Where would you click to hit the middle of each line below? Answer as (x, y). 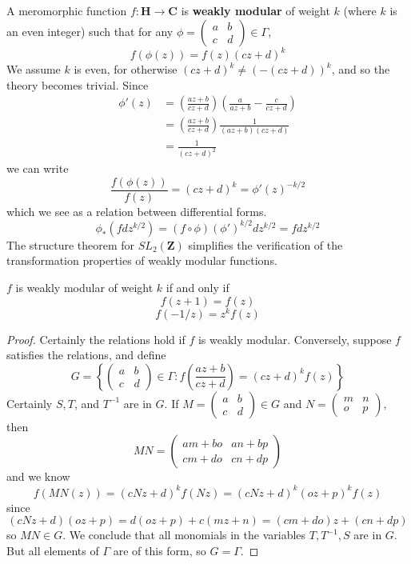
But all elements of (53, 550)
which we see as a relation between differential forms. (137, 211)
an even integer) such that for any (90, 31)
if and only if (198, 288)
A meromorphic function (67, 10)
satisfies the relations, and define (86, 355)
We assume (34, 69)
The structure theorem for (71, 244)
